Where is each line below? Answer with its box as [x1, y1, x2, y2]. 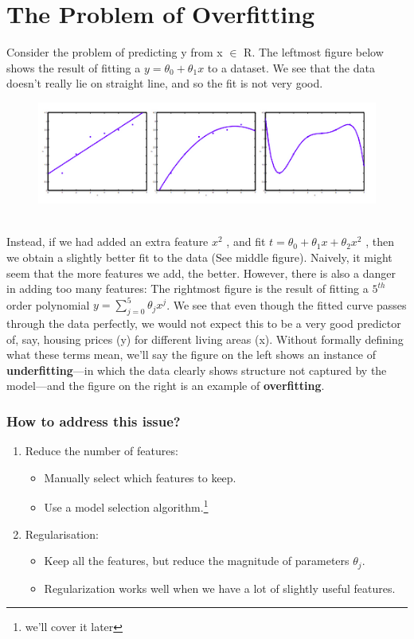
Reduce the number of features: [25, 442, 178, 459]
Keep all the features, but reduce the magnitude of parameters [44, 552, 350, 569]
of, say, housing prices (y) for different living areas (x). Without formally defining [6, 330, 404, 347]
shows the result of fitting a [6, 59, 141, 76]
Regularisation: [25, 525, 99, 542]
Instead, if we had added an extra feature [6, 233, 209, 250]
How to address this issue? [6, 411, 181, 431]
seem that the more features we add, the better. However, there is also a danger [6, 264, 396, 281]
